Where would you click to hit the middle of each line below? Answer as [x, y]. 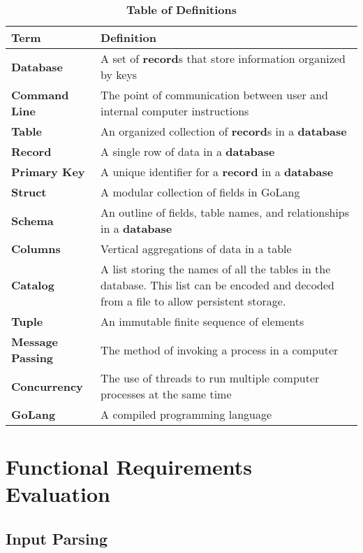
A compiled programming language [186, 414]
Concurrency [47, 386]
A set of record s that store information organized [223, 58]
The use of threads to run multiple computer [210, 378]
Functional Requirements [129, 467]
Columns [36, 249]
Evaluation [58, 494]
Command [40, 95]
